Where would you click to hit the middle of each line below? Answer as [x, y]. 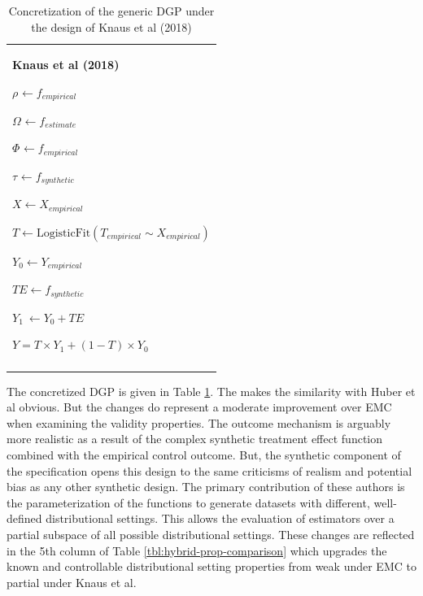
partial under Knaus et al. [72, 582]
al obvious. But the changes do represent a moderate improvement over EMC [199, 407]
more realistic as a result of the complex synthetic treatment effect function [195, 439]
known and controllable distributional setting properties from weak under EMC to [211, 566]
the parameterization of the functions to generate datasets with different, [188, 502]
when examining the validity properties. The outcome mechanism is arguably [199, 422]
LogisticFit [63, 233]
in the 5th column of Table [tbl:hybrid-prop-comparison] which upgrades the [197, 550]
